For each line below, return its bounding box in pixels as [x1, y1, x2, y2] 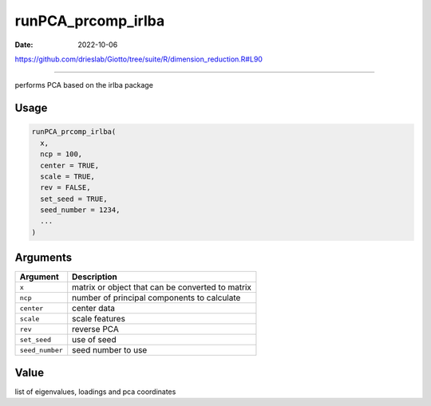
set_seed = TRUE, [40, 194, 108, 203]
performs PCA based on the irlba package [14, 81, 153, 90]
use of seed [72, 334, 117, 345]
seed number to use [72, 345, 148, 356]
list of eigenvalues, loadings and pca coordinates [14, 387, 176, 396]
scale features [72, 313, 125, 325]
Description [72, 271, 117, 282]
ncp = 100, [40, 150, 83, 159]
